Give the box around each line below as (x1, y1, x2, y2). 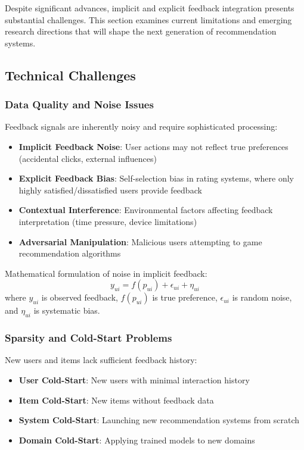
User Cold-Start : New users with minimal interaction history (18, 373, 250, 386)
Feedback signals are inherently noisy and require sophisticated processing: (5, 120, 278, 133)
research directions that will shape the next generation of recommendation (5, 25, 277, 37)
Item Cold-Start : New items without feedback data (18, 393, 214, 406)
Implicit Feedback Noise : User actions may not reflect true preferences (18, 140, 289, 152)
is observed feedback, (41, 291, 118, 304)
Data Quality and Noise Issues (5, 97, 154, 112)
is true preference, (152, 291, 218, 304)
